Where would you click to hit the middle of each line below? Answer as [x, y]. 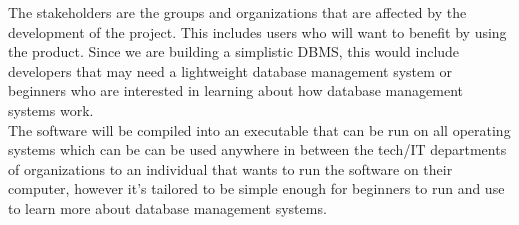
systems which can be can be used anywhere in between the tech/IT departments [257, 149]
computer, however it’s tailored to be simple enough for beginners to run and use [256, 188]
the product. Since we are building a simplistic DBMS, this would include [234, 51]
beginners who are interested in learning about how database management [235, 90]
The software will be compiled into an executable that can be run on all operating [259, 129]
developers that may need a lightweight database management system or [230, 70]
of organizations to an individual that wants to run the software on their [230, 168]
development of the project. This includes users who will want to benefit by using [257, 31]
